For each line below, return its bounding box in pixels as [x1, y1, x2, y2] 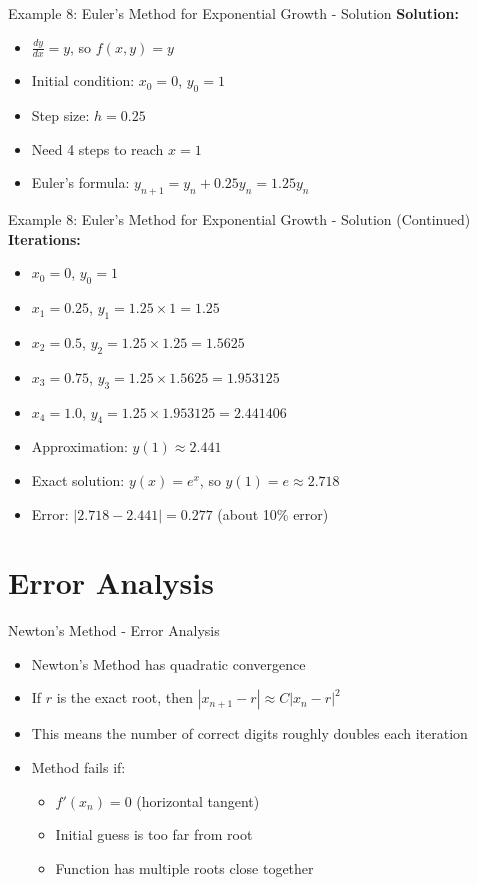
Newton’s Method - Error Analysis [8, 620, 220, 641]
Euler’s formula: [31, 172, 130, 193]
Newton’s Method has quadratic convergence [31, 653, 306, 674]
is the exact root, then [56, 687, 194, 708]
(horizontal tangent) [136, 790, 260, 811]
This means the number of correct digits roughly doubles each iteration [31, 723, 468, 744]
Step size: [31, 105, 90, 126]
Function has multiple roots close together [55, 857, 314, 878]
